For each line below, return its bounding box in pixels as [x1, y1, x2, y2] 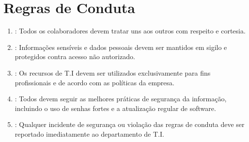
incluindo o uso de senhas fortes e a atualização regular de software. [15, 103, 216, 113]
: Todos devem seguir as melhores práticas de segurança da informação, [15, 94, 227, 104]
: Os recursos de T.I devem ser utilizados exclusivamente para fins [15, 67, 211, 78]
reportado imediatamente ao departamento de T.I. [15, 128, 164, 139]
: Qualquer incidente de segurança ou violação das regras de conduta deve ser [15, 119, 245, 129]
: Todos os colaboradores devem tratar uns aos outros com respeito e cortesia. [15, 26, 246, 36]
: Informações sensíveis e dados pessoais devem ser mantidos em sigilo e [15, 42, 227, 52]
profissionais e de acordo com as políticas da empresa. [15, 77, 174, 87]
